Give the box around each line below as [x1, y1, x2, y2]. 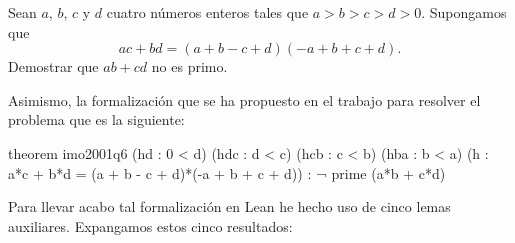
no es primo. [151, 56, 228, 77]
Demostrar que [8, 56, 99, 77]
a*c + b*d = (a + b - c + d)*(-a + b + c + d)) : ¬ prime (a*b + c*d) [8, 162, 446, 183]
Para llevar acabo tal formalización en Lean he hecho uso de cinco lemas [8, 196, 451, 217]
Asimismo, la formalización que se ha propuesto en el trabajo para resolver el [8, 89, 481, 110]
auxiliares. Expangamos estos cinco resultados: [8, 215, 293, 236]
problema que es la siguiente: [8, 109, 185, 130]
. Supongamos [421, 2, 507, 22]
